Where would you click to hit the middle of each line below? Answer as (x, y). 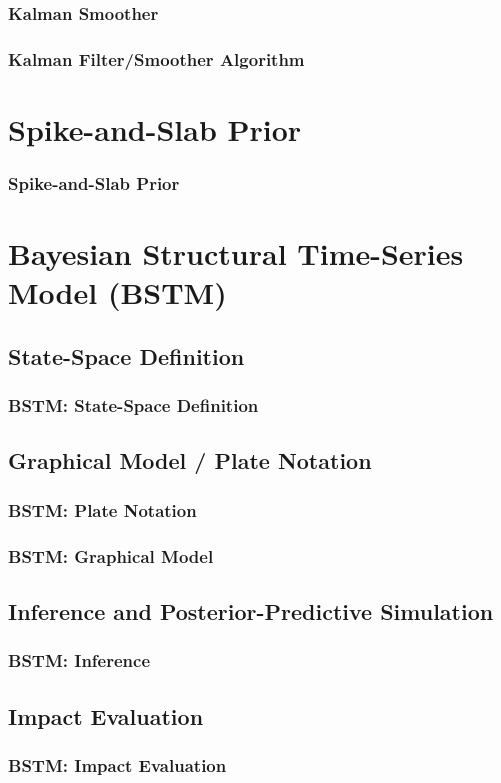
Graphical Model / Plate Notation (190, 460)
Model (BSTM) (117, 292)
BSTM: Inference (79, 660)
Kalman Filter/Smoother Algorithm (156, 58)
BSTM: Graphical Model (111, 555)
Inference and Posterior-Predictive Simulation (251, 610)
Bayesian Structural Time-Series (236, 253)
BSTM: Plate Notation (102, 509)
